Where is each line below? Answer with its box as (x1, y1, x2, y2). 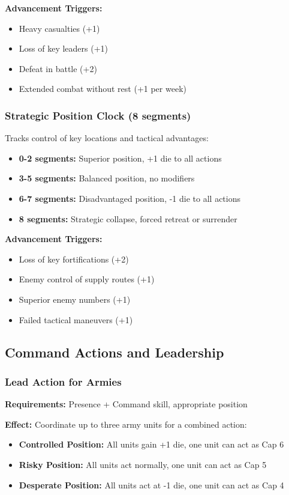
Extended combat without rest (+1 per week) (19, 82, 186, 95)
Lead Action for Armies (5, 374, 122, 389)
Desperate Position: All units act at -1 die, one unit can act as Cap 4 (19, 478, 284, 491)
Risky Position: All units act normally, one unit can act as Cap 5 (19, 458, 267, 470)
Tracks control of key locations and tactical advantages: (5, 132, 209, 144)
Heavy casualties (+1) (19, 22, 100, 34)
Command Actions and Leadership (5, 342, 224, 361)
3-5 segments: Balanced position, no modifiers (19, 172, 195, 184)
